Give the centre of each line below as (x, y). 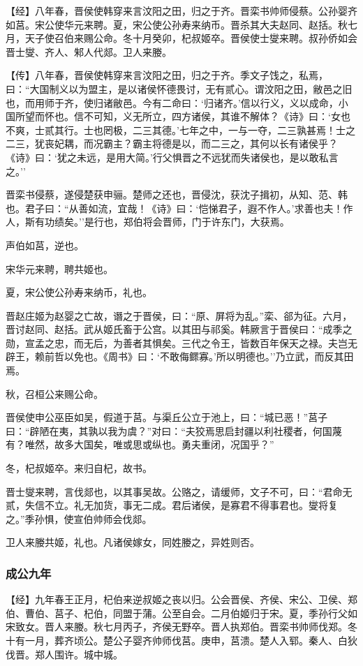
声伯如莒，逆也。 (45, 245)
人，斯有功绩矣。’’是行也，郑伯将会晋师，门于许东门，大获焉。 (148, 222)
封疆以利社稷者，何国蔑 (288, 430)
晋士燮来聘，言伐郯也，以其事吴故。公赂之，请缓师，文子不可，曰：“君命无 (179, 491)
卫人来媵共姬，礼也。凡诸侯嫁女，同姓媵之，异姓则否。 (133, 542)
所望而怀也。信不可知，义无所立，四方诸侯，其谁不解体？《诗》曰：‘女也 (183, 116)
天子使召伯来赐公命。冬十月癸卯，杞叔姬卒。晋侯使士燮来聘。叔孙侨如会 (191, 38)
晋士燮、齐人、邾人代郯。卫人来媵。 (89, 51)
